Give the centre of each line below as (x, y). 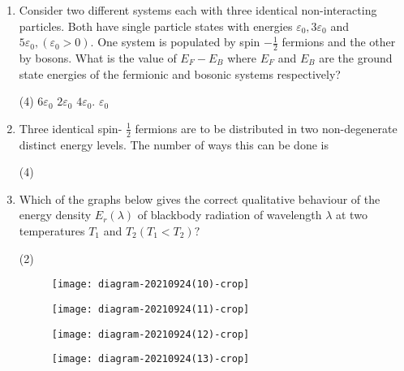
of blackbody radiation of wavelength (230, 215)
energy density (55, 215)
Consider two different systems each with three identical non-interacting (198, 10)
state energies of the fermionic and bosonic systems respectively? (180, 73)
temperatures (52, 231)
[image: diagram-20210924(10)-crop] (150, 285)
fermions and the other (339, 42)
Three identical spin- (71, 128)
